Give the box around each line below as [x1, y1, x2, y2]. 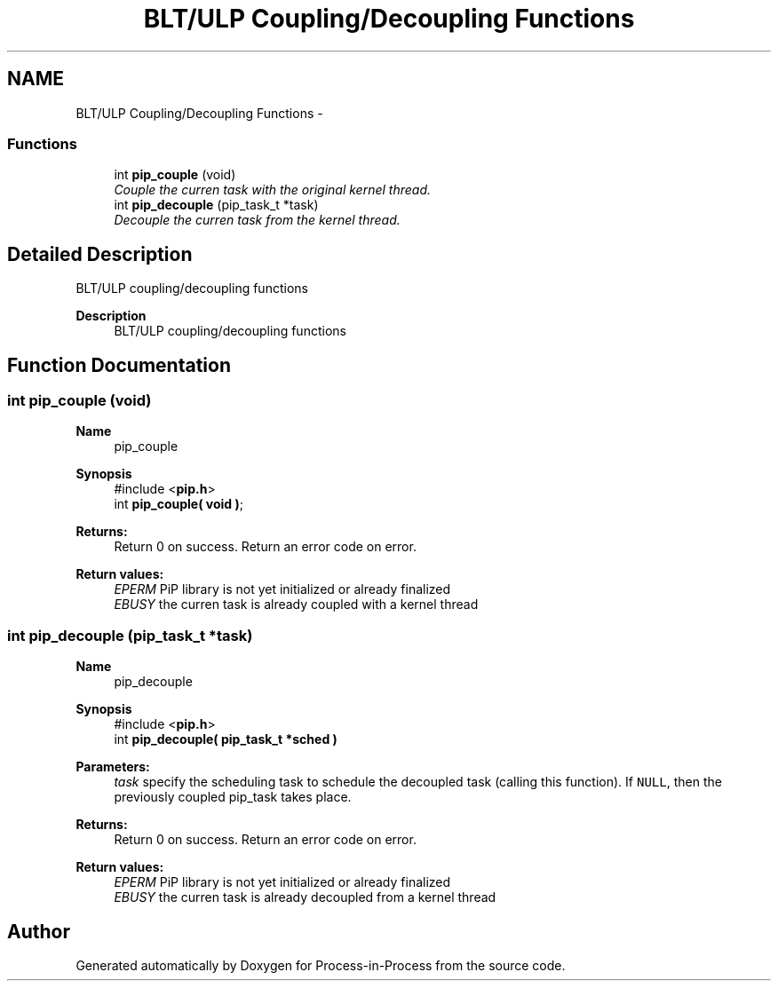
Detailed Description [7, 242, 193, 265]
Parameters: [75, 759, 150, 775]
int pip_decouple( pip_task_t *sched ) [114, 731, 337, 747]
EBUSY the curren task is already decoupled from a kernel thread [114, 889, 496, 905]
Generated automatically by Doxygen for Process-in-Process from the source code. [75, 958, 566, 973]
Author [7, 920, 70, 943]
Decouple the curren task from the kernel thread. [114, 212, 401, 228]
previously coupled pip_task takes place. [114, 789, 352, 805]
